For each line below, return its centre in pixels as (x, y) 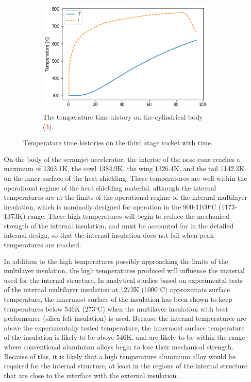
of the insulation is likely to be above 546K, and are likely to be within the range (125, 337)
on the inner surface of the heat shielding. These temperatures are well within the (125, 178)
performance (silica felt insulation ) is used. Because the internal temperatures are (125, 318)
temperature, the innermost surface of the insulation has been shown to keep (118, 299)
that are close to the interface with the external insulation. (91, 375)
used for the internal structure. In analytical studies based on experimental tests (123, 280)
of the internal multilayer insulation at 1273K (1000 (81, 289)
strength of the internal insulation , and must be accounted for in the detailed (119, 225)
